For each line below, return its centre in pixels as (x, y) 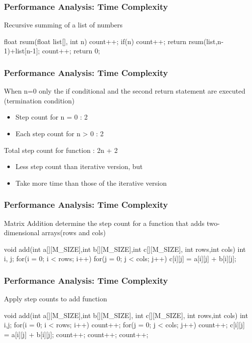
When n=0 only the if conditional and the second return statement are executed (125, 91)
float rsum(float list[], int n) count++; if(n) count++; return (95, 41)
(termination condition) (39, 100)
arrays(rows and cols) (74, 233)
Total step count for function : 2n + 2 (61, 150)
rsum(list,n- (206, 41)
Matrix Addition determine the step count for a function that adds (104, 223)
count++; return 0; (71, 51)
